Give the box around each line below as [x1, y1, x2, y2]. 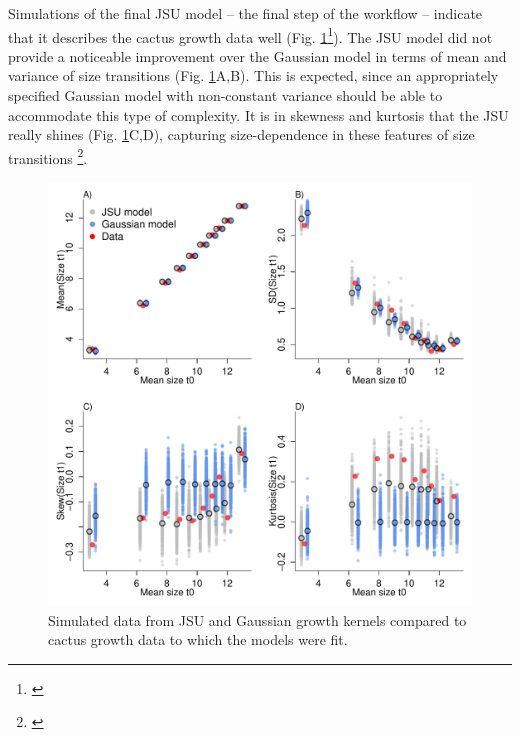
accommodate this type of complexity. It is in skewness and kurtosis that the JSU [8, 104, 509, 125]
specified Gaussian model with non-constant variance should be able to [8, 85, 443, 106]
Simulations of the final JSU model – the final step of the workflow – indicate [8, 3, 483, 23]
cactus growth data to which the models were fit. [48, 629, 348, 650]
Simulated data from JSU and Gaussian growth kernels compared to [48, 609, 467, 630]
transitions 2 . [8, 144, 88, 168]
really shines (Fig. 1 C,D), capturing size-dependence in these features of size [8, 124, 475, 145]
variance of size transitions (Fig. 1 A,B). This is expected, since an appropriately [8, 65, 499, 86]
